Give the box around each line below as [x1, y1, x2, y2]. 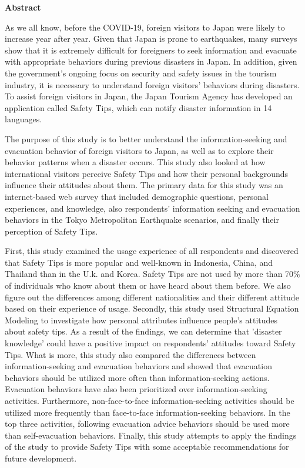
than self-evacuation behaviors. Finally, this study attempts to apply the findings [5, 429, 297, 441]
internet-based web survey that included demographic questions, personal [5, 190, 269, 202]
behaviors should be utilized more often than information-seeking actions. [5, 371, 270, 383]
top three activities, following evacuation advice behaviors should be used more [5, 417, 290, 430]
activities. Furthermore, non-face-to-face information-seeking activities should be [5, 395, 294, 406]
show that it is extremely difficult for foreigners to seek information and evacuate [5, 44, 297, 56]
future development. [5, 452, 77, 464]
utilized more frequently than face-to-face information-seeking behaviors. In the [5, 406, 290, 418]
